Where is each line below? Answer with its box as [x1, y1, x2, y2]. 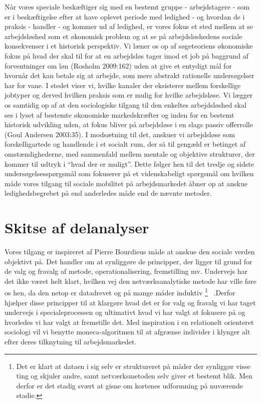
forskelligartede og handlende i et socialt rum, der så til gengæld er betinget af [5, 139, 246, 149]
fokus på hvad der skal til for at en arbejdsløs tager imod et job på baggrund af [5, 50, 249, 61]
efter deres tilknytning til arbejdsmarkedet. [5, 336, 137, 346]
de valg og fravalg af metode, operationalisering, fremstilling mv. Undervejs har [5, 266, 248, 276]
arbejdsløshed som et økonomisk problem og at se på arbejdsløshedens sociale [5, 31, 242, 41]
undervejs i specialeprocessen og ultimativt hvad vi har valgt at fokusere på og [5, 307, 245, 317]
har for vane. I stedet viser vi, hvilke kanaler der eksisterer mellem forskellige [5, 80, 241, 90]
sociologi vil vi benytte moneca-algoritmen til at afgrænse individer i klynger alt [5, 326, 250, 337]
